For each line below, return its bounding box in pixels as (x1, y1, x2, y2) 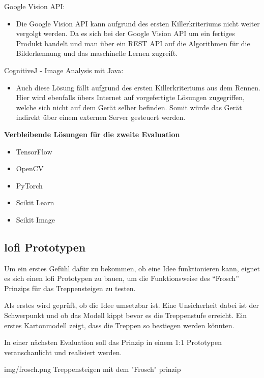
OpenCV (16, 163, 44, 174)
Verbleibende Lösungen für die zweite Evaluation (4, 129, 180, 139)
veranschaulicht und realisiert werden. (4, 346, 122, 357)
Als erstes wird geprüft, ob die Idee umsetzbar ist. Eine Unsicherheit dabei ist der (4, 300, 259, 310)
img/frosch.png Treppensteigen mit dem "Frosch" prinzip (4, 364, 181, 374)
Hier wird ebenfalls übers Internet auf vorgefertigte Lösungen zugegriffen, (16, 92, 245, 103)
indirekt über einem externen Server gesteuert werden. (16, 112, 186, 122)
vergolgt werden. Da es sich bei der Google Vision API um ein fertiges (16, 28, 235, 39)
